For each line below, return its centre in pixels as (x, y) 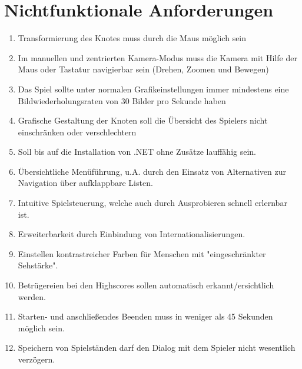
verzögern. (36, 359)
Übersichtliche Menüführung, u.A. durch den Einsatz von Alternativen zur (152, 171)
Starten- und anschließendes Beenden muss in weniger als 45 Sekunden (145, 316)
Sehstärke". (38, 265)
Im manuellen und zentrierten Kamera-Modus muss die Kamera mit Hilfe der (157, 57)
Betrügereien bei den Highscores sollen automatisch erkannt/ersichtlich (146, 285)
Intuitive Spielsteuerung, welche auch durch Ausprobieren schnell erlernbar (152, 203)
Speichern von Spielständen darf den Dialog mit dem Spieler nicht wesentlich (157, 348)
